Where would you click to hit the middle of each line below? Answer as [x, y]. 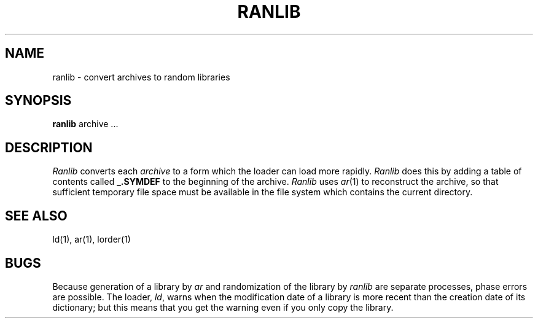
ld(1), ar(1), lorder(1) [92, 239]
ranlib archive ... [85, 124]
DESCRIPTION [49, 147]
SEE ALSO [36, 216]
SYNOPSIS [38, 101]
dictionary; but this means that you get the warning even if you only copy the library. [223, 307]
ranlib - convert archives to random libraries [141, 77]
